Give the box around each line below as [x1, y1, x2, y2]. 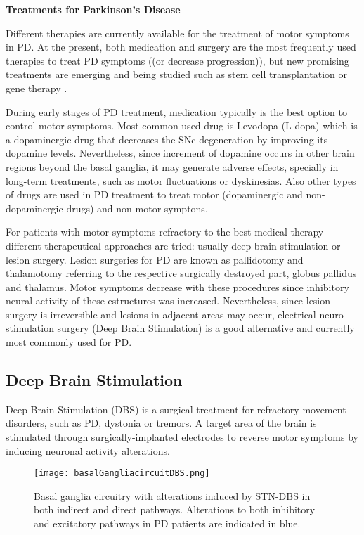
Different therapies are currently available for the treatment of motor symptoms [6, 25, 349, 40]
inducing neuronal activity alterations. [6, 443, 170, 458]
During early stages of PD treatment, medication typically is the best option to [6, 104, 347, 119]
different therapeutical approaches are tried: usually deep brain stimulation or [6, 238, 341, 252]
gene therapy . [6, 80, 67, 95]
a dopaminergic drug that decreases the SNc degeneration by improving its [6, 131, 328, 146]
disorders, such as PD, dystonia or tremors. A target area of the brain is [6, 415, 317, 430]
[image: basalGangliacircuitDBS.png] [34, 468, 210, 479]
